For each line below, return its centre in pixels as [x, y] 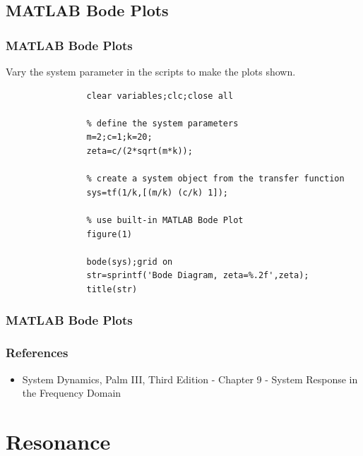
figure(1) [109, 234]
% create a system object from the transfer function [215, 179]
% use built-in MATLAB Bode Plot [165, 220]
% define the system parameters [162, 123]
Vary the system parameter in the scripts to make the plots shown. [151, 71]
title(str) [112, 289]
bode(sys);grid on [130, 262]
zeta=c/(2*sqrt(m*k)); [139, 151]
